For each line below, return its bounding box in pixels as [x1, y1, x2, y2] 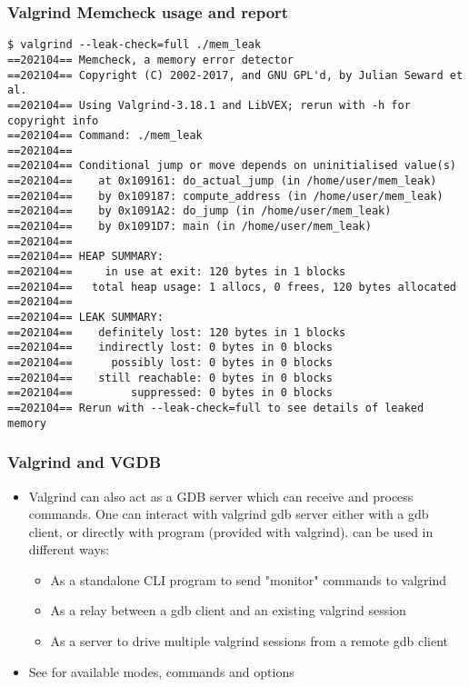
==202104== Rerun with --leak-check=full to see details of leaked [7, 401, 424, 414]
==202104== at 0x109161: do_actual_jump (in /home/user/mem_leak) [7, 174, 437, 188]
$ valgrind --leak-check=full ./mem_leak [7, 38, 262, 52]
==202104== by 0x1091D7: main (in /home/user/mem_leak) [7, 220, 372, 234]
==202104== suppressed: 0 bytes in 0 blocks [7, 386, 333, 400]
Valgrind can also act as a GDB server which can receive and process [28, 486, 414, 505]
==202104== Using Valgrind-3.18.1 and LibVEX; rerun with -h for [7, 98, 411, 112]
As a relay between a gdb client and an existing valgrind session [50, 601, 406, 620]
